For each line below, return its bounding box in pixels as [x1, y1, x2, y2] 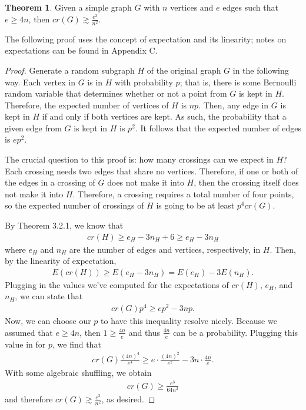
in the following [232, 64, 289, 76]
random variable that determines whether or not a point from [5, 87, 227, 100]
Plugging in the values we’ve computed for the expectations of [5, 278, 229, 290]
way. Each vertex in [5, 75, 76, 88]
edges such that [222, 1, 278, 13]
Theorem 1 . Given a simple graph [5, 1, 132, 13]
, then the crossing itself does [194, 176, 299, 189]
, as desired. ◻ [101, 393, 155, 405]
